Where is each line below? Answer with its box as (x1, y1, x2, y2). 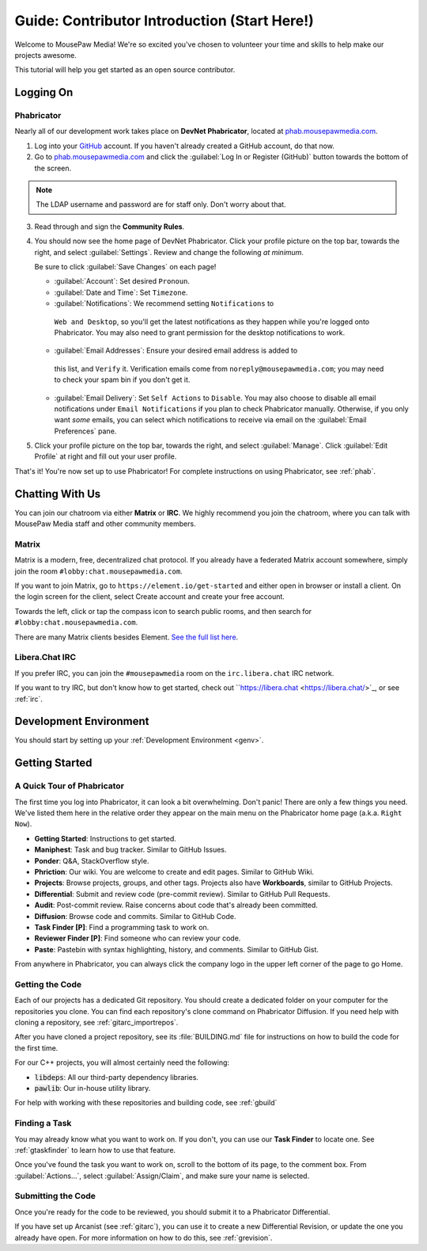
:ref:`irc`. (14, 694, 43, 704)
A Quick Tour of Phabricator (14, 780, 124, 791)
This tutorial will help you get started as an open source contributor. (14, 65, 236, 74)
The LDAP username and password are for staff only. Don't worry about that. (36, 200, 286, 209)
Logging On (14, 86, 74, 99)
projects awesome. (14, 50, 77, 59)
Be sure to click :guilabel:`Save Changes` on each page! (34, 262, 217, 271)
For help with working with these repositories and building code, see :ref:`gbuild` (14, 1098, 278, 1108)
